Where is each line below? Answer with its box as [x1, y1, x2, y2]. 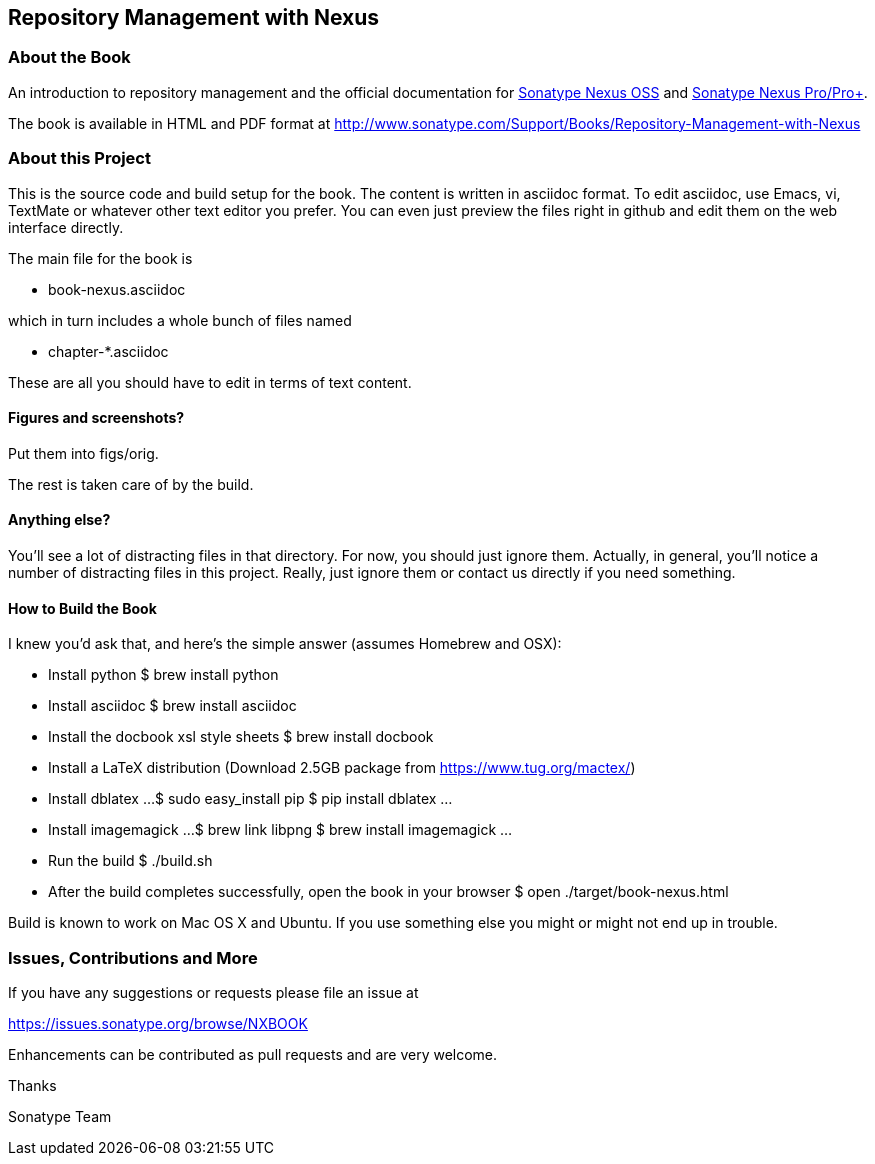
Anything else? [8, 511, 111, 529]
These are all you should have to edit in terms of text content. [8, 373, 412, 391]
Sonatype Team [8, 1107, 112, 1125]
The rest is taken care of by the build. [8, 475, 254, 493]
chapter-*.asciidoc [48, 342, 169, 360]
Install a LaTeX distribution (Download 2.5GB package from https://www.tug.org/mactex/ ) [48, 759, 636, 777]
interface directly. [8, 218, 124, 236]
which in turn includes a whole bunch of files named [8, 311, 352, 329]
